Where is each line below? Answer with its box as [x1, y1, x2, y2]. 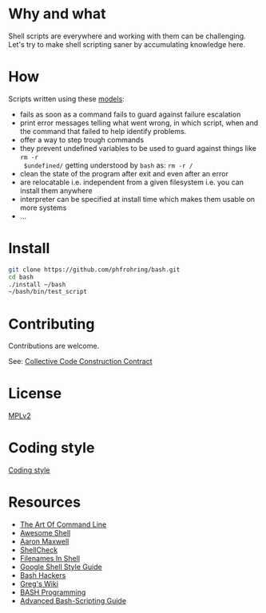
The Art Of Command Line [19, 520, 107, 529]
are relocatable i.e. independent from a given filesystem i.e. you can [19, 177, 244, 187]
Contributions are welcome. [8, 341, 100, 351]
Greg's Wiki [19, 579, 58, 589]
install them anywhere [19, 185, 93, 196]
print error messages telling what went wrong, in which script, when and [19, 117, 259, 128]
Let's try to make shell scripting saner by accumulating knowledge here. [8, 39, 246, 49]
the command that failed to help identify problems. [19, 126, 187, 136]
